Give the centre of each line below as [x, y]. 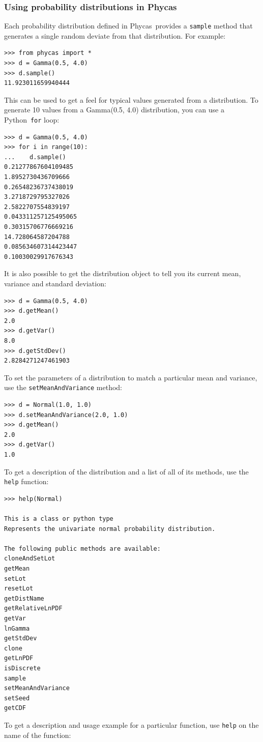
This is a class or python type [59, 519]
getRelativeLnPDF [33, 609]
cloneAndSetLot [30, 559]
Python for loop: [32, 120]
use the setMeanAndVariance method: [63, 387]
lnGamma [17, 628]
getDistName [24, 598]
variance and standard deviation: [55, 283]
